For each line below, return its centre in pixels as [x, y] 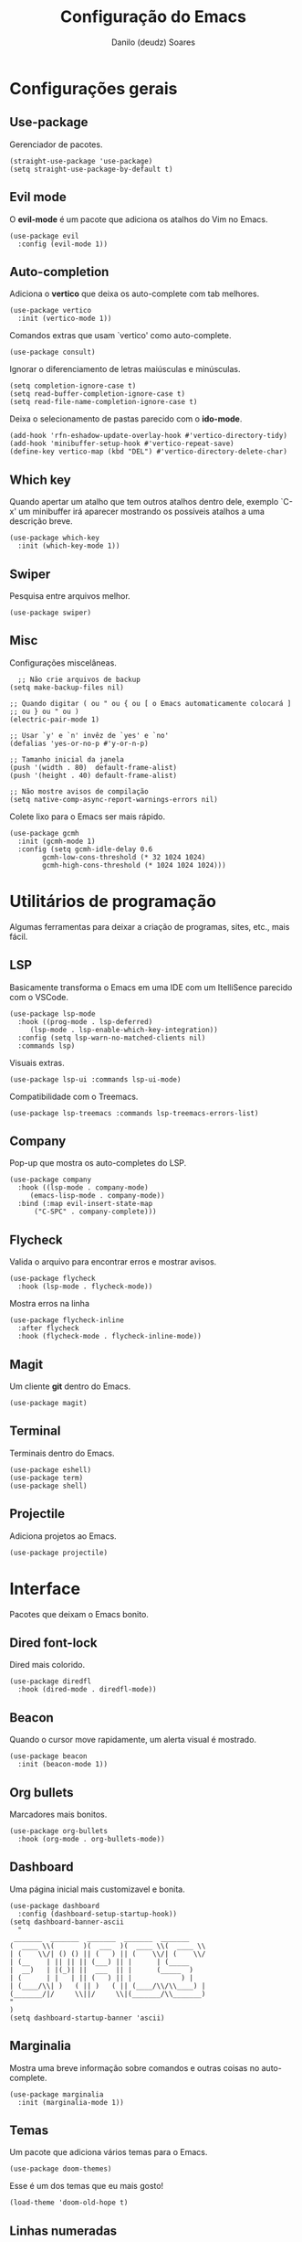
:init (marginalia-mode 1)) [71, 2102]
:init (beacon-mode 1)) [62, 1765]
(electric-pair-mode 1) [55, 720]
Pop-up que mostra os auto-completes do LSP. [98, 1163]
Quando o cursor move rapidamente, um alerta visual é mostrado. [133, 1740]
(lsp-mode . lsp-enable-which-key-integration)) [124, 1030]
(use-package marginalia [57, 2094]
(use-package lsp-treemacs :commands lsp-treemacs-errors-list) [134, 1113]
